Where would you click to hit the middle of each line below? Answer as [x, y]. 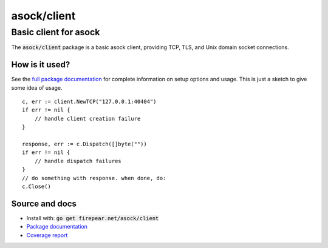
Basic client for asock [56, 32]
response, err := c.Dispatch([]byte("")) [84, 144]
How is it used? [41, 65]
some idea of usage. [37, 87]
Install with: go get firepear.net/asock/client [93, 218]
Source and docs [44, 203]
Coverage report [47, 235]
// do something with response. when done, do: [94, 178]
